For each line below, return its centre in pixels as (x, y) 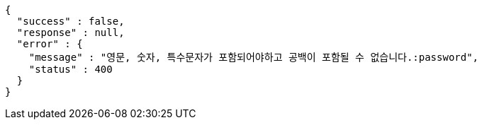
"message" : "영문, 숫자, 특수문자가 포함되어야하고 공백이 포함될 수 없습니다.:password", (254, 57)
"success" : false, (71, 21)
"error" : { (50, 44)
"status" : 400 (71, 69)
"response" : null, (71, 32)
